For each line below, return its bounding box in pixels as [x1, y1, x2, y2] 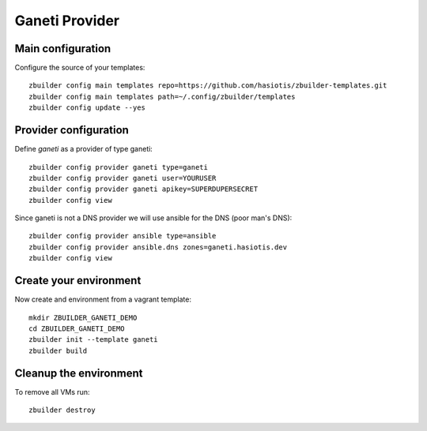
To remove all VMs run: [14, 387, 90, 396]
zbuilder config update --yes [28, 103, 146, 112]
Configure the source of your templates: [14, 63, 145, 73]
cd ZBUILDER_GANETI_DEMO [28, 324, 125, 333]
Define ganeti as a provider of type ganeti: [14, 144, 153, 154]
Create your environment [14, 274, 142, 287]
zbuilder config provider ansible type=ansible [28, 231, 217, 241]
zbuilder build [28, 346, 88, 355]
